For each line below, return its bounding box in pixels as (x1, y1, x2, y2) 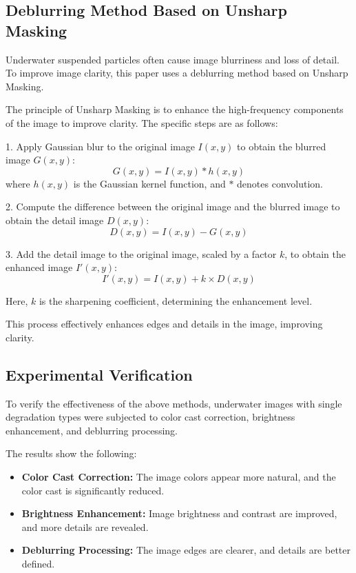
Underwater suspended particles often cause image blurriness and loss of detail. (6, 52, 339, 66)
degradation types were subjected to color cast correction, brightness (6, 410, 295, 424)
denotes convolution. (237, 176, 323, 190)
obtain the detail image (6, 212, 104, 227)
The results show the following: (6, 446, 137, 461)
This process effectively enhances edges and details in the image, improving (6, 316, 323, 331)
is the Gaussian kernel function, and (73, 176, 226, 190)
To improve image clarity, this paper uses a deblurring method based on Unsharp (6, 66, 348, 80)
